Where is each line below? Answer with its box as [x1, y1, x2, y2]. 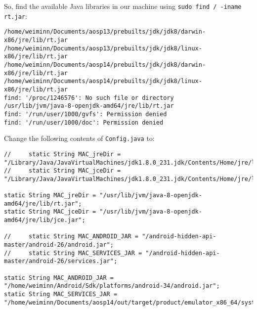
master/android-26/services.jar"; [4, 258, 118, 265]
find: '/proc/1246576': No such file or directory [4, 94, 174, 101]
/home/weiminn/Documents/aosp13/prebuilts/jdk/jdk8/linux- [4, 44, 202, 52]
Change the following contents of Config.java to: [4, 133, 155, 143]
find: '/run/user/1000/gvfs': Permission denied [4, 110, 167, 118]
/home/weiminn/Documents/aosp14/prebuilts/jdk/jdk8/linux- [4, 78, 202, 85]
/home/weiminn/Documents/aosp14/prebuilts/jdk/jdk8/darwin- [4, 61, 206, 68]
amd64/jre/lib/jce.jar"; [4, 217, 86, 224]
